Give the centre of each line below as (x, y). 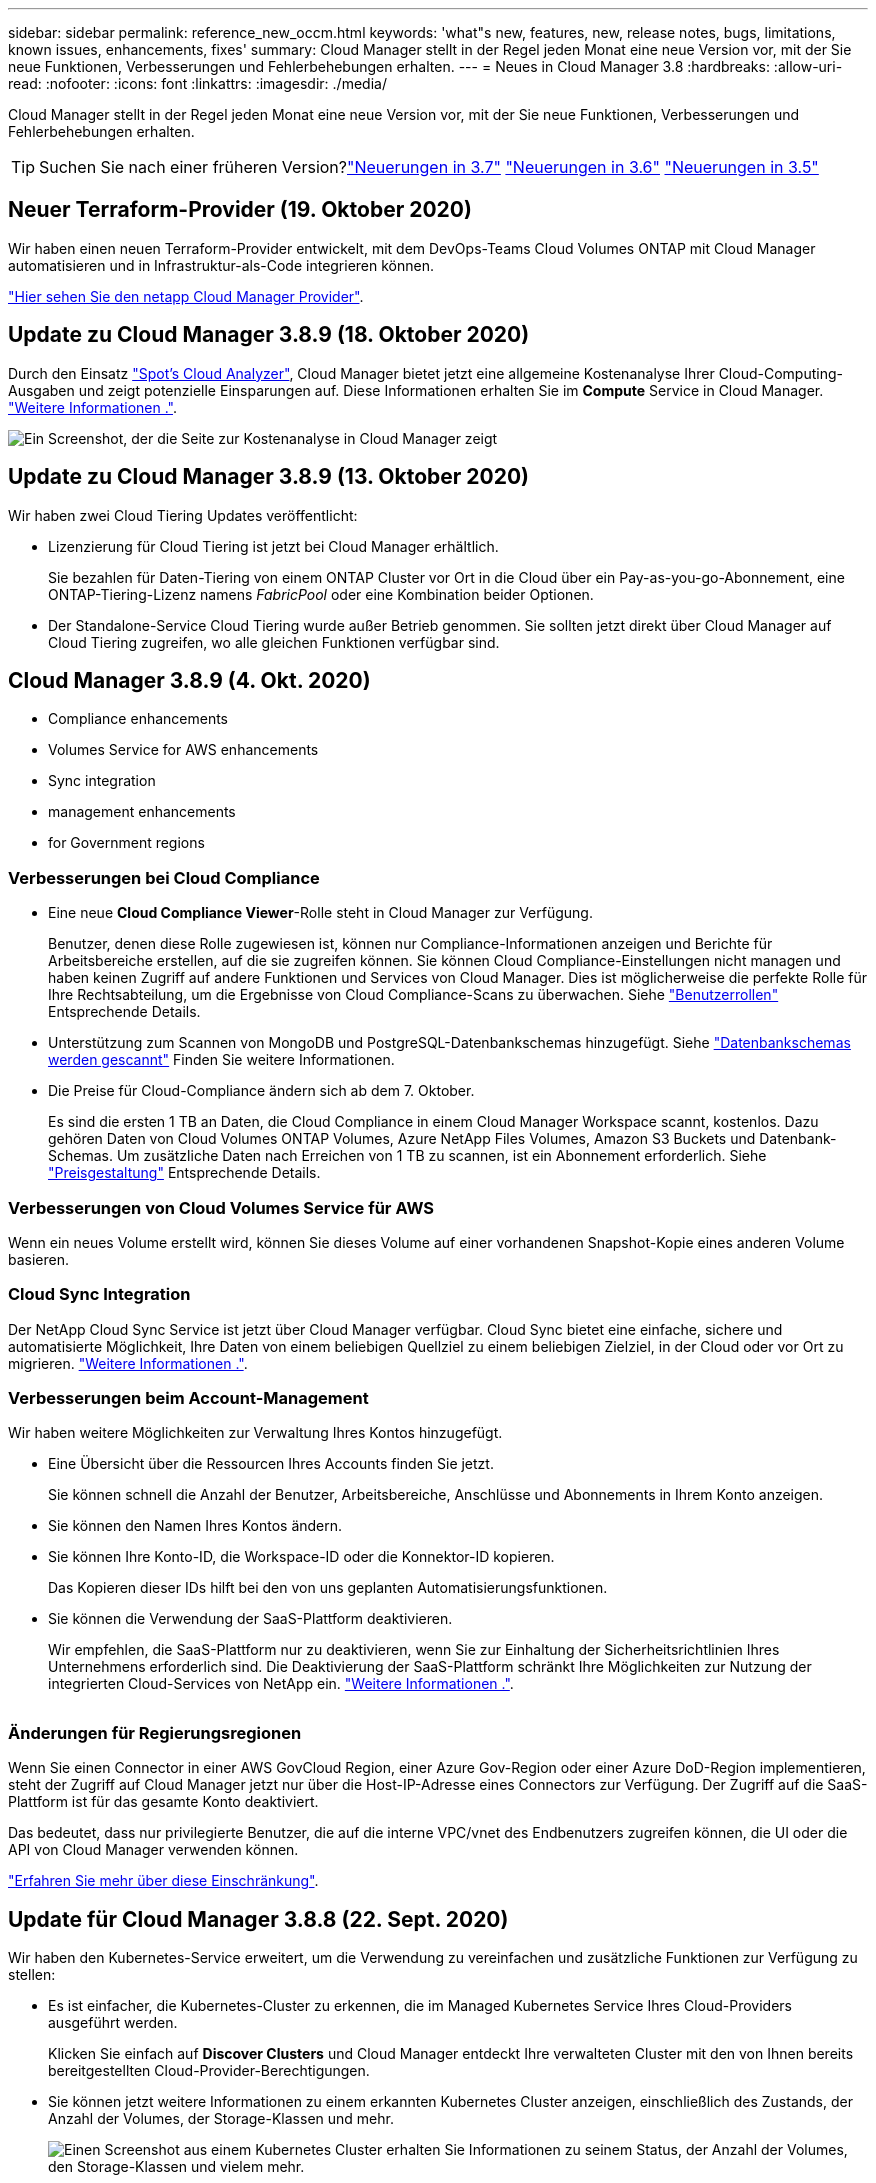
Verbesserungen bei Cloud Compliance (164, 877)
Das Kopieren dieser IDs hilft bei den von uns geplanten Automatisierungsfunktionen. (328, 1588)
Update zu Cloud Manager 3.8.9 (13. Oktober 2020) (269, 477)
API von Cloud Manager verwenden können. (153, 1850)
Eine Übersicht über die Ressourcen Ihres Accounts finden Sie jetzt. (271, 1464)
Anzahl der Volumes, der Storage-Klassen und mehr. (221, 2118)
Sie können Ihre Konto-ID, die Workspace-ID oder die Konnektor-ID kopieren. (301, 1557)
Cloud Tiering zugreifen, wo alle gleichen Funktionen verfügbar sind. (274, 642)
